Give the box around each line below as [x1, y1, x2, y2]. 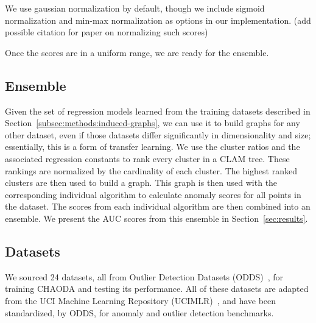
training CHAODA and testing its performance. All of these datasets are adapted [5, 282, 309, 295]
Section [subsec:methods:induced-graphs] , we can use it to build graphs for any [5, 116, 300, 129]
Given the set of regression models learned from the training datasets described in [5, 104, 311, 117]
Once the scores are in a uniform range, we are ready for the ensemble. [5, 46, 269, 59]
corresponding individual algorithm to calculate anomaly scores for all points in [5, 188, 301, 201]
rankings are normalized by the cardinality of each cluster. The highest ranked [5, 164, 297, 177]
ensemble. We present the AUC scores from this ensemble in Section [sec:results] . [5, 211, 308, 224]
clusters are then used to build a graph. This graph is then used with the [5, 176, 278, 189]
